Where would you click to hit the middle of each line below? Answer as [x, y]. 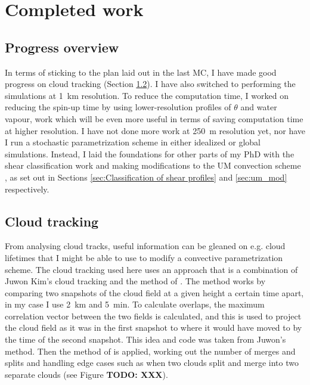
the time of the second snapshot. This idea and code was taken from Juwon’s [145, 339]
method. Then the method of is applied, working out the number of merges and [150, 351]
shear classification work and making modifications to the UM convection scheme [153, 165]
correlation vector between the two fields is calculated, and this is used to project [153, 316]
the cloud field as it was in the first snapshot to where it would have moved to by [154, 327]
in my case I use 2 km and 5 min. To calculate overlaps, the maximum [135, 304]
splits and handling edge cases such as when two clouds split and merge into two [152, 363]
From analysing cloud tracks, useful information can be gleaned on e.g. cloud [145, 246]
